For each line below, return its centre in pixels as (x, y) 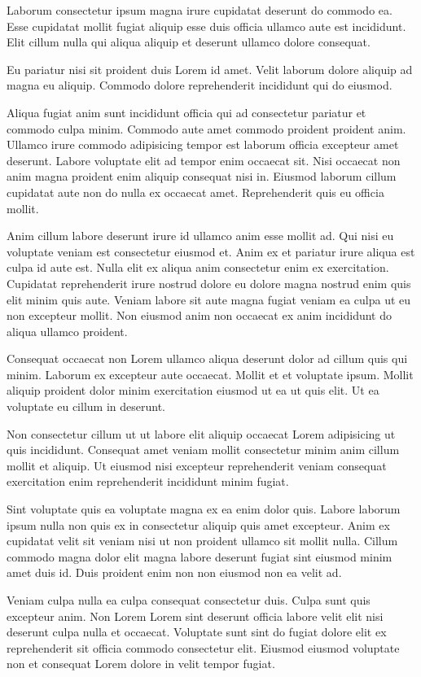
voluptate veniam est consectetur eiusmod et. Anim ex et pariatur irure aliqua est (211, 251)
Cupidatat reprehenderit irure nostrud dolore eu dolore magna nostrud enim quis (209, 283)
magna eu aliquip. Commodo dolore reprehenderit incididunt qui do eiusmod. (200, 85)
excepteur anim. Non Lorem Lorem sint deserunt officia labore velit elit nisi (195, 616)
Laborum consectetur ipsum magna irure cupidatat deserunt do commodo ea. (200, 10)
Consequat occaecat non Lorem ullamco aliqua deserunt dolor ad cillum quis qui (207, 358)
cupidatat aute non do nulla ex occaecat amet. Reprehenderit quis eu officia (195, 192)
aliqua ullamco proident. (67, 331)
